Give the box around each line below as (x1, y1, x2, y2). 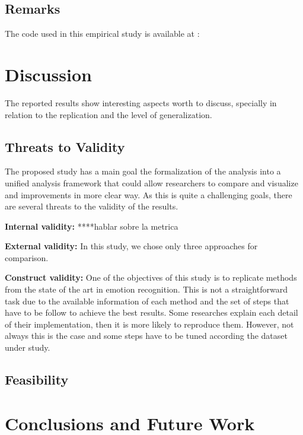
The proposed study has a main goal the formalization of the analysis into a (5, 165, 281, 177)
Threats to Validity (5, 137, 125, 155)
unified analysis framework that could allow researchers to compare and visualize (5, 176, 298, 189)
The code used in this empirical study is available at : (5, 27, 200, 40)
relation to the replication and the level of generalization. (5, 108, 212, 120)
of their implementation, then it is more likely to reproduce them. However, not (5, 317, 294, 330)
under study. (5, 341, 50, 354)
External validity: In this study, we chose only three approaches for (5, 240, 258, 252)
